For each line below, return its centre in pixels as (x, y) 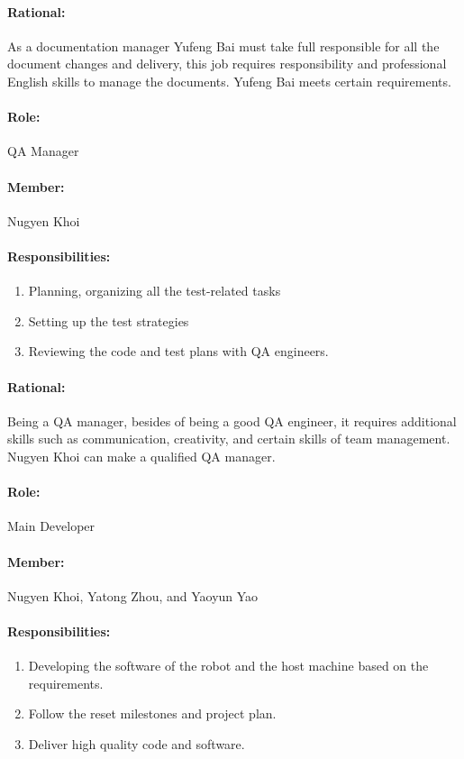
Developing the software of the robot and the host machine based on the (228, 666)
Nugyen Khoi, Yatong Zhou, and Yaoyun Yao (133, 595)
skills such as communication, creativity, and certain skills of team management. (229, 439)
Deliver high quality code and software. (136, 743)
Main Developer (51, 526)
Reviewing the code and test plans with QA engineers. (178, 351)
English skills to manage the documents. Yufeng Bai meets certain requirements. (229, 81)
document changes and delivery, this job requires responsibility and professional (227, 64)
